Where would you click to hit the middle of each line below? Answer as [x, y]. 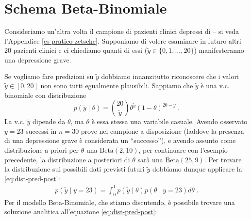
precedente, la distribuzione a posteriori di [67, 159]
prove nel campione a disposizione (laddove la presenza [162, 131]
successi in [41, 131]
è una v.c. [215, 86]
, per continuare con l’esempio [183, 150]
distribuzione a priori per [42, 150]
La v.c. [15, 121]
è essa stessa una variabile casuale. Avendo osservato [169, 121]
